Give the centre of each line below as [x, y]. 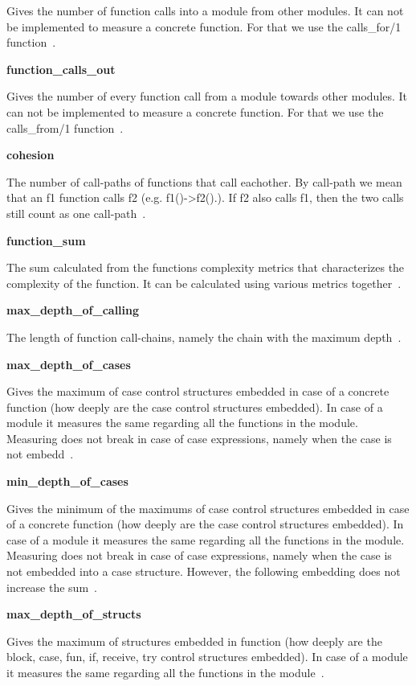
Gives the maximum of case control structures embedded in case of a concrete [198, 391]
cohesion [31, 155]
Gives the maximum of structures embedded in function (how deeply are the [194, 641]
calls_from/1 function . [65, 127]
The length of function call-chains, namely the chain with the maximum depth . [204, 337]
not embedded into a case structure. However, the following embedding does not [204, 571]
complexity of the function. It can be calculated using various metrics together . [204, 283]
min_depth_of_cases [67, 481]
